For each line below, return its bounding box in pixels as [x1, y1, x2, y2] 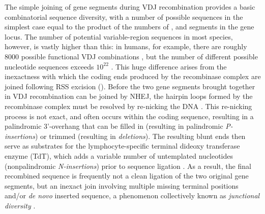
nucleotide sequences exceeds [5, 61, 94, 72]
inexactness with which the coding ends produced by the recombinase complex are [5, 71, 261, 82]
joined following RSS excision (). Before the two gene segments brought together [5, 81, 255, 91]
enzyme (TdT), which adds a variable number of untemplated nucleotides [5, 150, 233, 161]
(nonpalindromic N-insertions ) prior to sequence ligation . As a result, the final [5, 160, 251, 171]
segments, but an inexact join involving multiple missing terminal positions [5, 180, 239, 191]
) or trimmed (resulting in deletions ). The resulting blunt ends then [35, 130, 246, 141]
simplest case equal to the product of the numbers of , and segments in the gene [5, 21, 254, 32]
